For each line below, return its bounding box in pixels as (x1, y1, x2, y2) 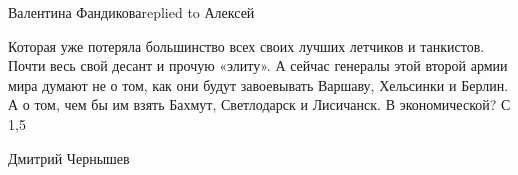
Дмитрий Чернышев (8, 147, 130, 168)
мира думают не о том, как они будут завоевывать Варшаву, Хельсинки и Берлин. (8, 74, 509, 95)
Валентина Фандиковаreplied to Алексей (8, 2, 255, 22)
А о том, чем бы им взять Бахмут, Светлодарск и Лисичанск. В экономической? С (8, 94, 511, 115)
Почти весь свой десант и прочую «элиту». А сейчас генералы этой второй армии (8, 55, 508, 76)
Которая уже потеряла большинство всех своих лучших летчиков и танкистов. (8, 35, 485, 56)
